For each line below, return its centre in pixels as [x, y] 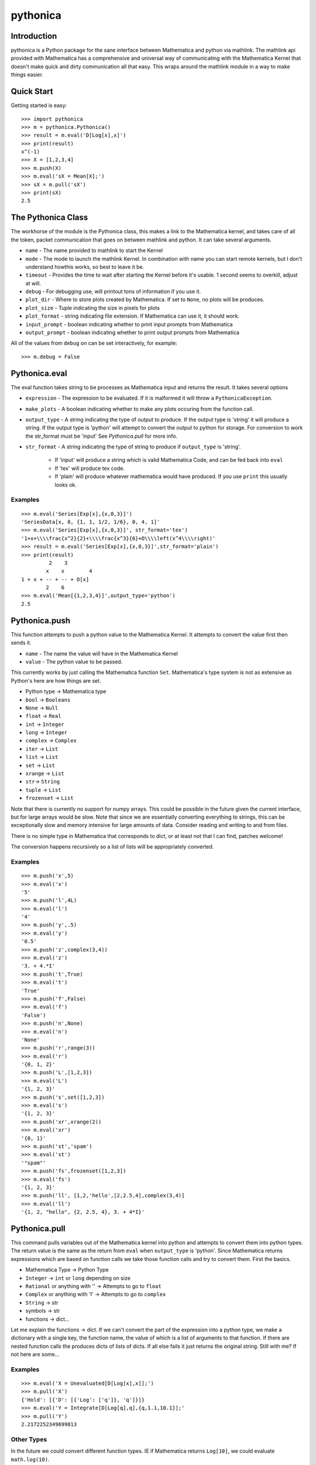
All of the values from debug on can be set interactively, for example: [94, 343]
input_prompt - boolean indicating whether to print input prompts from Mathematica [129, 324]
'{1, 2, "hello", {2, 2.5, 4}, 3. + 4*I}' [83, 1212]
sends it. [21, 643]
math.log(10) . [30, 1459]
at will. [33, 283]
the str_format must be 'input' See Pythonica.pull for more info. [102, 436]
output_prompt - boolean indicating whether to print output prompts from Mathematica [133, 333]
